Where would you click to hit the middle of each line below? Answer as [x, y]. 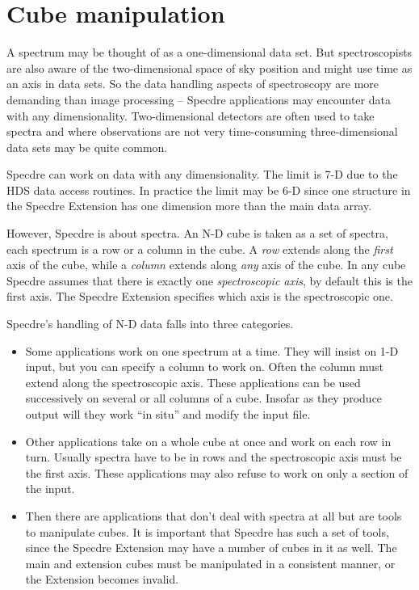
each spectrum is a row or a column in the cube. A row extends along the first [200, 249]
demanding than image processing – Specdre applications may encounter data [199, 99]
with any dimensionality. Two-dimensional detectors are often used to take [191, 115]
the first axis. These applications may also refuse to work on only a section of [217, 472]
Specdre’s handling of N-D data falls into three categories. [150, 324]
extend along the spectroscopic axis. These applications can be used [193, 382]
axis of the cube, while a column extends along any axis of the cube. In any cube [206, 265]
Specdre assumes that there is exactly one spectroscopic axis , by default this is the [209, 280]
